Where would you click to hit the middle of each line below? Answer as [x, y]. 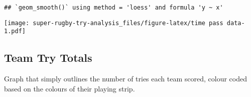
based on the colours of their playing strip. [70, 88]
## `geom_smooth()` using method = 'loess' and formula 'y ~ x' [114, 8]
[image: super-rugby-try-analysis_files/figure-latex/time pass [114, 23]
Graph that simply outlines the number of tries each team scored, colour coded [125, 79]
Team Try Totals [48, 58]
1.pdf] [15, 31]
